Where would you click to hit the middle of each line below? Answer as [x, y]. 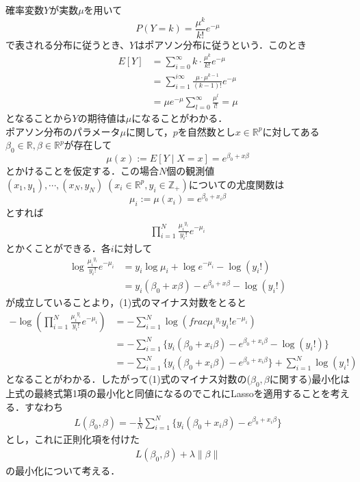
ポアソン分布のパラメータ [63, 131]
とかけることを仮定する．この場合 [82, 171]
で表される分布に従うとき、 [68, 44]
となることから [39, 117]
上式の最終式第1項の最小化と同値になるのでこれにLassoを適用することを [168, 393]
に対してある [291, 131]
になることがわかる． [180, 117]
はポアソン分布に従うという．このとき [221, 44]
